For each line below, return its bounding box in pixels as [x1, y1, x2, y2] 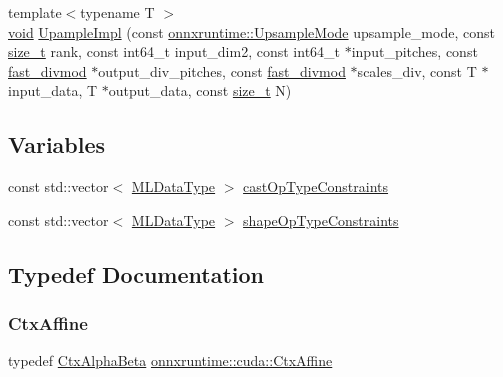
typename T [80, 2, 155, 22]
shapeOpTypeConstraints [243, 209, 399, 230]
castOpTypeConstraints [243, 176, 389, 197]
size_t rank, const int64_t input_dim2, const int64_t [8, 41, 341, 62]
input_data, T [8, 80, 98, 101]
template [8, 2, 62, 22]
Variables [8, 129, 106, 160]
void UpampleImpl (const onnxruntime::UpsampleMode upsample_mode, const [8, 21, 495, 42]
